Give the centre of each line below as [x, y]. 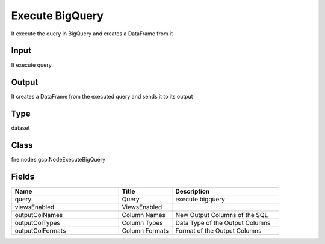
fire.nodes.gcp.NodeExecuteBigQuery [58, 160]
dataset [20, 128]
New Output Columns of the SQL [222, 215]
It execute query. [32, 65]
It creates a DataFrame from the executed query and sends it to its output [102, 97]
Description [193, 191]
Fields [23, 176]
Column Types [142, 223]
